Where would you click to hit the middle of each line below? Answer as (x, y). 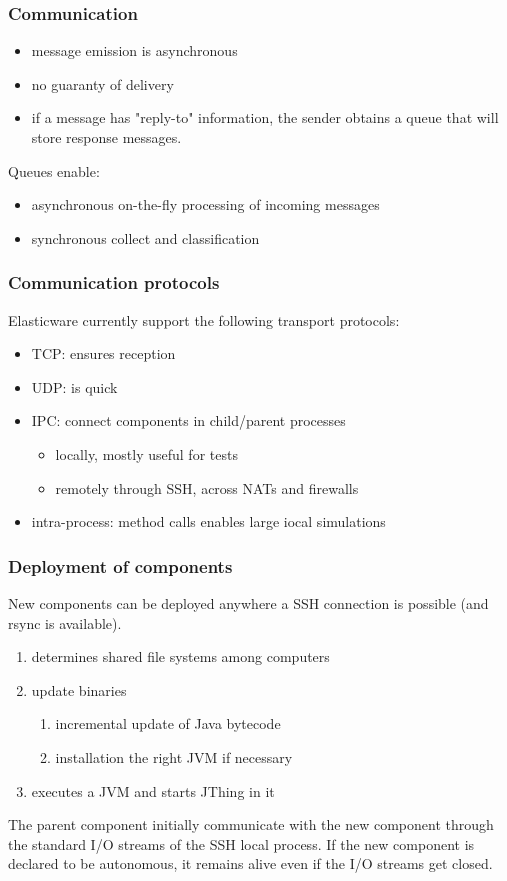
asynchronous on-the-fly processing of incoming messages (205, 204)
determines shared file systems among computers (180, 656)
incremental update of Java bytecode (168, 723)
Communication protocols (114, 282)
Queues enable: (54, 170)
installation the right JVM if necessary (174, 756)
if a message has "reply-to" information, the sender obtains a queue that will (265, 117)
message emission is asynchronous (134, 50)
